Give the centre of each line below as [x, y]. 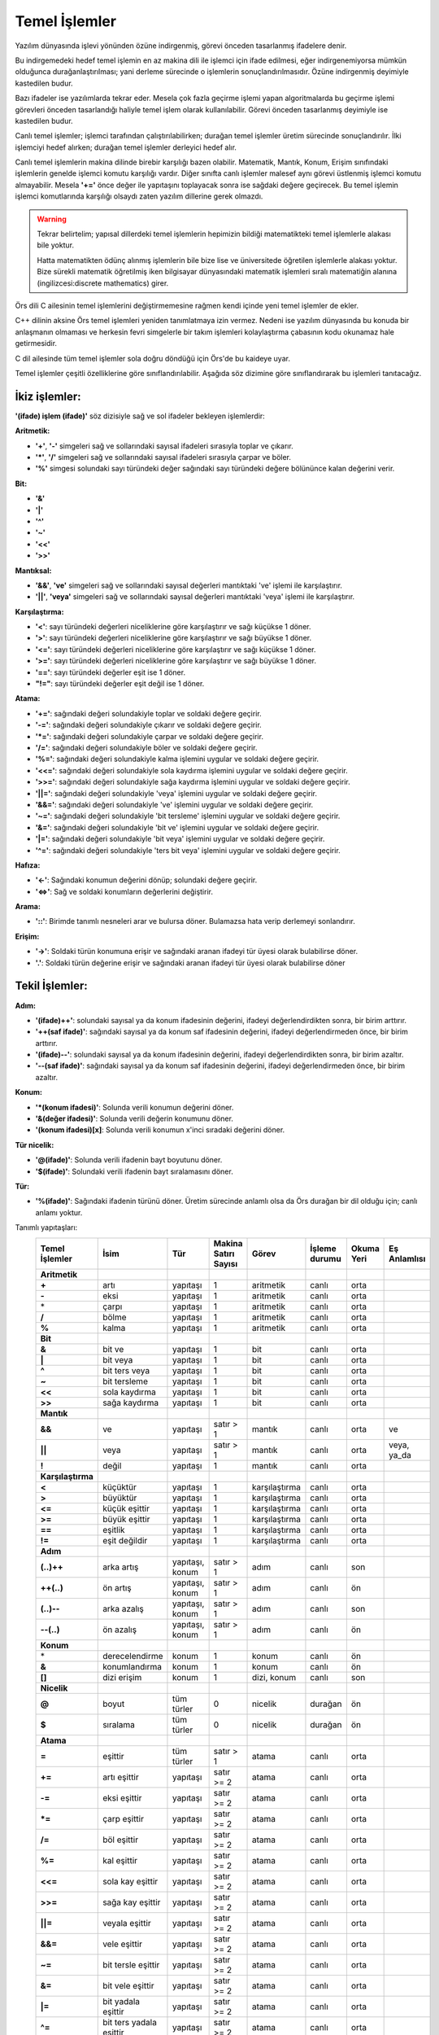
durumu [326, 1258]
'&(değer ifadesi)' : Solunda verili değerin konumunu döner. [134, 1118]
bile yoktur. [56, 245]
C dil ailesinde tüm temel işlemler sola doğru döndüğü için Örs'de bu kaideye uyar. [152, 358]
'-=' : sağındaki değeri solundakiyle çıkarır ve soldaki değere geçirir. [148, 725]
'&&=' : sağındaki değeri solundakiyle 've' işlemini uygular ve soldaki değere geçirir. [174, 804]
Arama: [28, 907]
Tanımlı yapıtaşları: [46, 1228]
